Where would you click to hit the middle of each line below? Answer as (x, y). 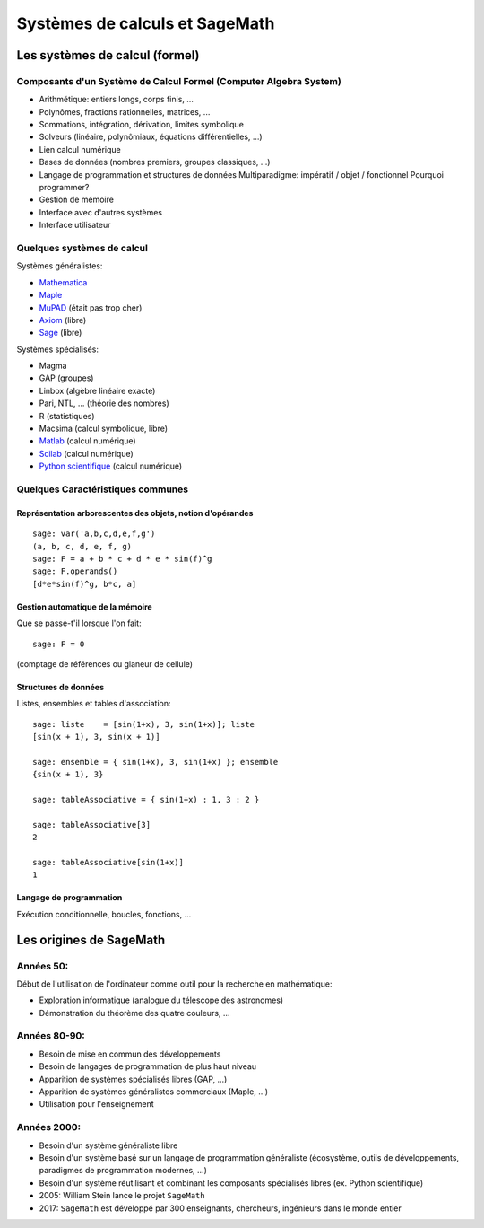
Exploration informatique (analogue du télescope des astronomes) (161, 1000)
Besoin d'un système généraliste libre (108, 1145)
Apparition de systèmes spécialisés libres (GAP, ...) (133, 1079)
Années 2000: (48, 1127)
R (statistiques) (67, 416)
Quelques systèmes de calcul (82, 248)
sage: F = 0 (59, 644)
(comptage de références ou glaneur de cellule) (104, 663)
